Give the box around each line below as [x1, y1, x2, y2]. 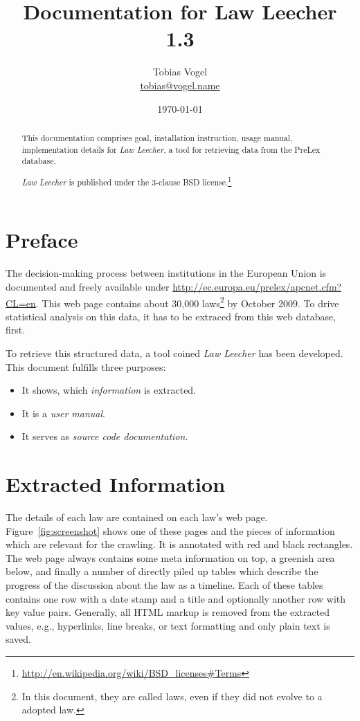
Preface [6, 226, 78, 254]
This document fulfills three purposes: [6, 359, 166, 374]
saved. [6, 632, 32, 646]
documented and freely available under [6, 279, 170, 293]
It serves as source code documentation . [21, 429, 188, 444]
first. [6, 322, 26, 337]
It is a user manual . [21, 405, 105, 420]
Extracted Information [6, 470, 226, 498]
